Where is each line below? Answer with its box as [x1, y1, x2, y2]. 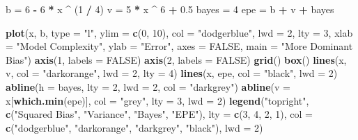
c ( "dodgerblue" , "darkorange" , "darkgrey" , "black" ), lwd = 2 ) [6, 120, 263, 134]
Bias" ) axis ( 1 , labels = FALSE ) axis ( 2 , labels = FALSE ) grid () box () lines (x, [6, 52, 347, 67]
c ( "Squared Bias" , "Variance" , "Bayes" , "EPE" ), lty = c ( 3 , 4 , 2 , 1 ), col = [6, 107, 313, 121]
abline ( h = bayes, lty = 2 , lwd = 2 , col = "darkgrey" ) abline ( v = [6, 79, 291, 94]
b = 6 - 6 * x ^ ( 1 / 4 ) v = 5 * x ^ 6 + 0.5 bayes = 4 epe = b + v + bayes [6, 2, 334, 16]
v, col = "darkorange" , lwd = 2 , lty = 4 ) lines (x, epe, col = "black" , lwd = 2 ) [6, 66, 338, 80]
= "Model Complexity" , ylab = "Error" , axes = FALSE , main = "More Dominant [6, 39, 353, 53]
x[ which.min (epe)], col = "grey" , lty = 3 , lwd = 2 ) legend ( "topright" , [6, 93, 309, 107]
